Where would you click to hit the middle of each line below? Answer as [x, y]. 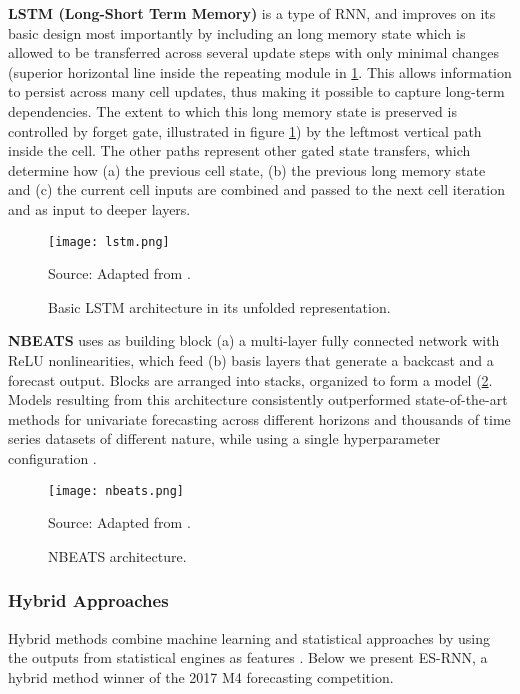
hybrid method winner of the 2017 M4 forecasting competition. [201, 676]
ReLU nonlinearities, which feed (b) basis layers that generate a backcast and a [251, 359]
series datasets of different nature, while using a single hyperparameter [224, 438]
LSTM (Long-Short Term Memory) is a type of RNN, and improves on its [252, 13]
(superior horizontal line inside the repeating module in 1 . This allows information [260, 71]
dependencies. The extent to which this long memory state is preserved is [232, 110]
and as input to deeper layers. [99, 208]
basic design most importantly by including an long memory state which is [237, 32]
